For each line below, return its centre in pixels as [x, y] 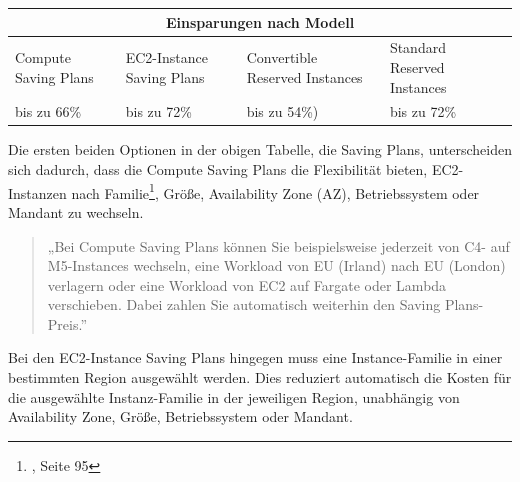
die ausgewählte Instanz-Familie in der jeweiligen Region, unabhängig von [234, 396]
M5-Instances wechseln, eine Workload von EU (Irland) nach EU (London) [276, 265]
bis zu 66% [48, 111]
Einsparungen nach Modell [260, 21]
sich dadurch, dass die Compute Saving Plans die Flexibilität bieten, [218, 169]
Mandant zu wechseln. [76, 211]
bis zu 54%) [282, 111]
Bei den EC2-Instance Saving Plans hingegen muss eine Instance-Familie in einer [255, 357]
